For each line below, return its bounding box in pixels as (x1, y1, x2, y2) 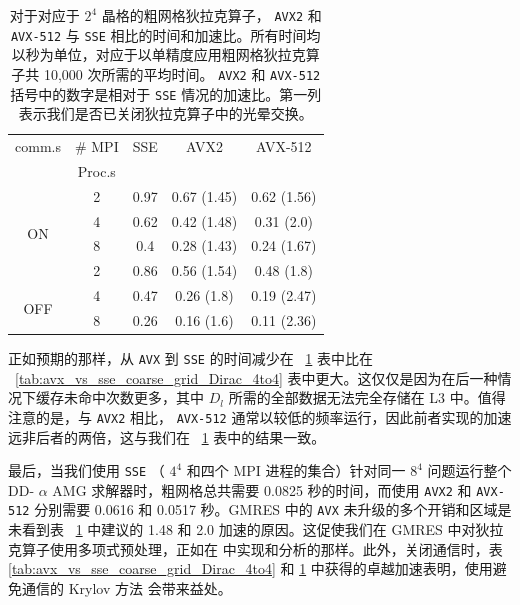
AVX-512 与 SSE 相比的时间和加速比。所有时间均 (10, 24, 321, 45)
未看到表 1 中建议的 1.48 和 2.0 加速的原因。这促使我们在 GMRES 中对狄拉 (8, 519, 504, 540)
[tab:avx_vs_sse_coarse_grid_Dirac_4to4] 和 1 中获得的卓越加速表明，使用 (8, 558, 493, 579)
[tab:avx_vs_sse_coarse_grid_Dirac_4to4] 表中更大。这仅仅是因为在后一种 (15, 367, 498, 388)
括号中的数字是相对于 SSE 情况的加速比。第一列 (10, 83, 322, 104)
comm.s (15, 136, 61, 157)
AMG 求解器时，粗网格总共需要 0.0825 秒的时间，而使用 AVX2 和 (52, 479, 472, 500)
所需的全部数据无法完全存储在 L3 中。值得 (228, 387, 506, 408)
